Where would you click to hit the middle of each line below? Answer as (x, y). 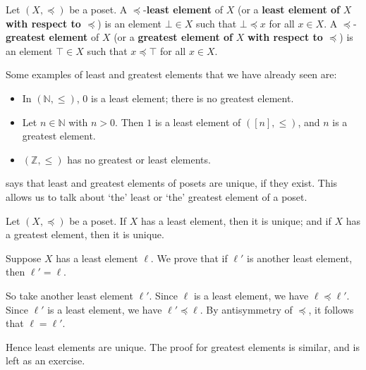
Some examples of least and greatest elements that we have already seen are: (171, 74)
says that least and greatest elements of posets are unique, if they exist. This (172, 183)
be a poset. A (98, 9)
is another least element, (300, 258)
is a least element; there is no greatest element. (192, 98)
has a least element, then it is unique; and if (236, 220)
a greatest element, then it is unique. (85, 234)
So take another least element (69, 295)
